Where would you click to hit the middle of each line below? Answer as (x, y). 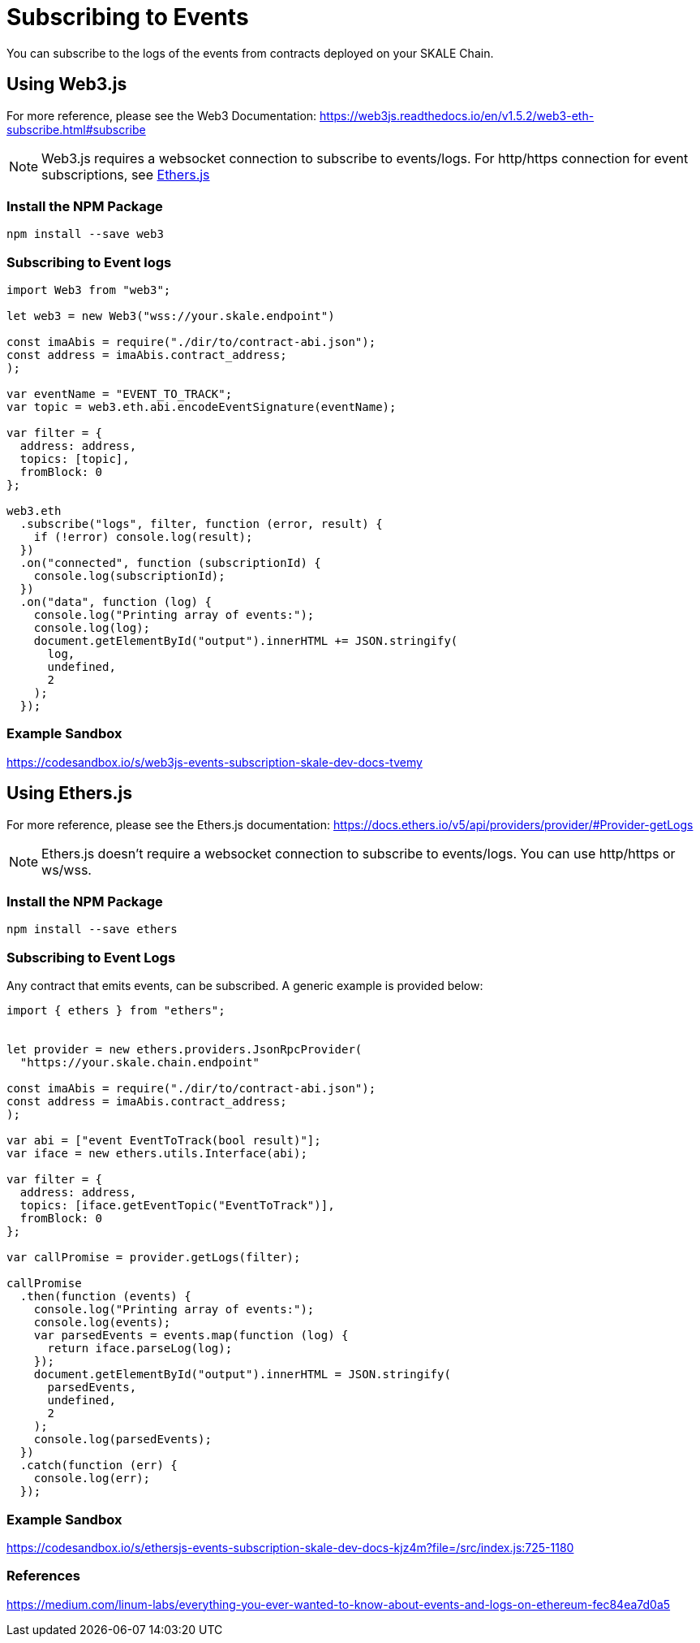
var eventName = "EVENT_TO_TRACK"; (120, 394)
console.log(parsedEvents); (122, 1440)
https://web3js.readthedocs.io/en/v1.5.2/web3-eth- (457, 115)
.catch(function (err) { (99, 1466)
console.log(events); (102, 1323)
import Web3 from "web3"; (89, 290)
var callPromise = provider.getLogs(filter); (154, 1258)
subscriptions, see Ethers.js (126, 174)
